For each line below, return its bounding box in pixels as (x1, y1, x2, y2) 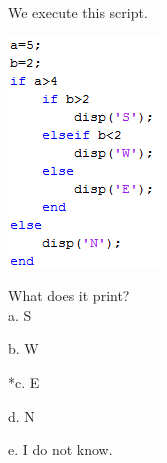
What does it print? (8, 285, 130, 306)
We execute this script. (8, 2, 148, 22)
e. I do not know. (8, 439, 113, 460)
